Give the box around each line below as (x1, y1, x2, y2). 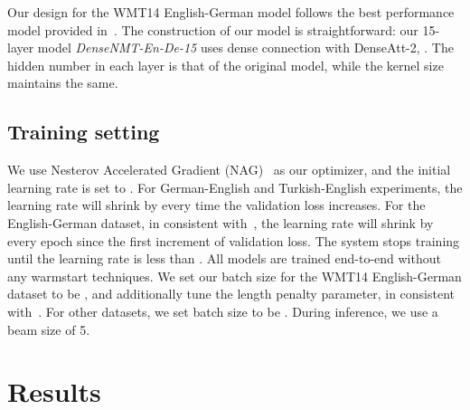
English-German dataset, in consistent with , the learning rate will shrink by (7, 213, 434, 232)
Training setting (7, 118, 160, 146)
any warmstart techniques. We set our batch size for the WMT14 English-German (7, 266, 462, 285)
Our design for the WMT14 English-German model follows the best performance (7, 3, 455, 21)
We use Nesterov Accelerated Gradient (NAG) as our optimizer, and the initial (7, 160, 451, 179)
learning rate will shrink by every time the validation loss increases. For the (7, 195, 426, 215)
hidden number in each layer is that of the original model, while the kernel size (7, 55, 444, 74)
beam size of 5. (7, 319, 90, 338)
